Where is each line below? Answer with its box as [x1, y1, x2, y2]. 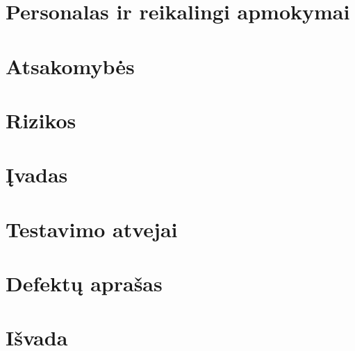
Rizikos [6, 105, 76, 134]
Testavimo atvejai [6, 214, 178, 243]
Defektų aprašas [6, 269, 163, 298]
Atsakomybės [6, 51, 135, 80]
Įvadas [6, 160, 68, 189]
